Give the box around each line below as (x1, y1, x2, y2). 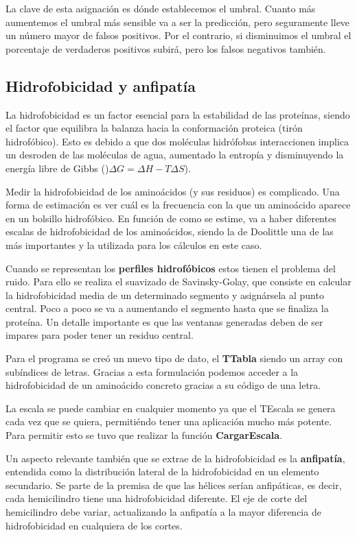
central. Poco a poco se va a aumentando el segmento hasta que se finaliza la (5, 301, 329, 315)
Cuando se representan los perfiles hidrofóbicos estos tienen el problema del (5, 261, 336, 275)
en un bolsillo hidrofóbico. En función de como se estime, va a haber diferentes (5, 211, 336, 225)
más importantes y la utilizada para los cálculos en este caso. (5, 237, 262, 252)
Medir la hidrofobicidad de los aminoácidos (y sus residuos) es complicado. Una (5, 184, 340, 198)
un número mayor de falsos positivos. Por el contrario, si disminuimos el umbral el (5, 28, 352, 43)
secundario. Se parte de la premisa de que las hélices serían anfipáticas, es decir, (5, 477, 342, 492)
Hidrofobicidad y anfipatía (5, 75, 196, 96)
